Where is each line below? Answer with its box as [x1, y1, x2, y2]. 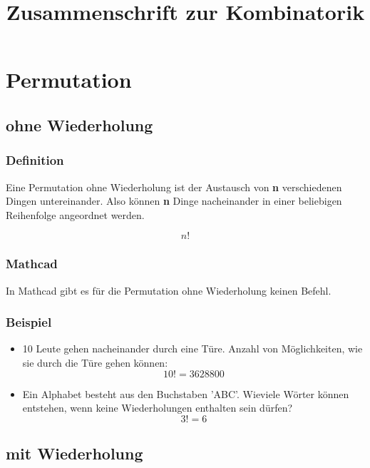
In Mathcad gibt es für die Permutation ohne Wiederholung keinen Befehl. [6, 283, 332, 297]
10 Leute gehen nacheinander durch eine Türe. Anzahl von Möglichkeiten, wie [22, 341, 363, 356]
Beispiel [6, 313, 52, 331]
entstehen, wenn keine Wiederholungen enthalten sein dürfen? [22, 400, 293, 415]
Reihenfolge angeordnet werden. [6, 207, 145, 222]
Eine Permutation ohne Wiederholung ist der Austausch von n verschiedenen [6, 179, 342, 194]
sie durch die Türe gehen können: [22, 355, 168, 370]
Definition [6, 151, 64, 169]
